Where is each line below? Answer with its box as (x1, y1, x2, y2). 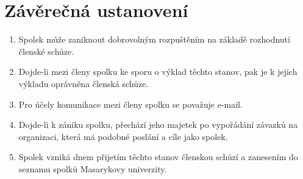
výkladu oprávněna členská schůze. (18, 77, 149, 89)
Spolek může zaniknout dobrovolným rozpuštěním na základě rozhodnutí (18, 33, 290, 46)
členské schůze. (18, 44, 74, 57)
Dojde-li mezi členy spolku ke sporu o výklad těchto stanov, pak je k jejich (18, 65, 298, 78)
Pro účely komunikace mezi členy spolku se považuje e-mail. (18, 97, 243, 110)
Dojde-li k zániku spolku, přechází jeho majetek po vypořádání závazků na (18, 118, 298, 131)
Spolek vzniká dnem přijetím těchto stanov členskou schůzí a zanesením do (18, 150, 298, 163)
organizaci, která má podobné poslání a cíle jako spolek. (18, 130, 228, 142)
